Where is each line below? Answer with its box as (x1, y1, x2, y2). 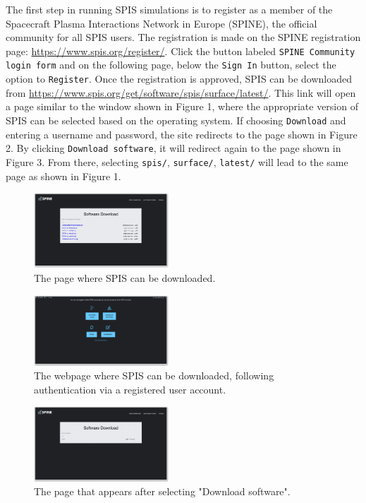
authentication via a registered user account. (34, 381, 226, 396)
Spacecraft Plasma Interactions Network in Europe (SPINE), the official (6, 16, 317, 30)
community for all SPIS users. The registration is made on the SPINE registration (6, 30, 361, 45)
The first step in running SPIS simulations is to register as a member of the (6, 2, 333, 16)
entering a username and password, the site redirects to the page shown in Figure (6, 126, 358, 141)
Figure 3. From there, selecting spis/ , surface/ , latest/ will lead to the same (6, 154, 348, 169)
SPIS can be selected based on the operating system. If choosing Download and (6, 112, 346, 127)
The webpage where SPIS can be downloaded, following (34, 368, 274, 383)
